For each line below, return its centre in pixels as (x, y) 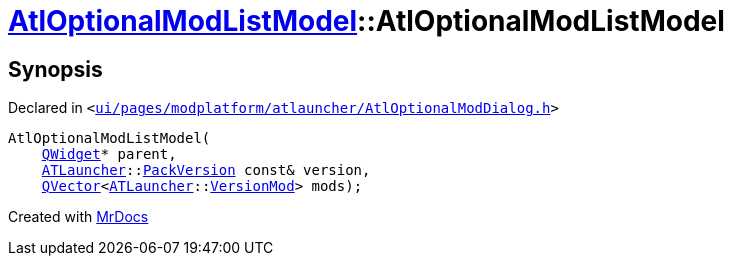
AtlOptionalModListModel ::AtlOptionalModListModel (366, 21)
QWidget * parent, (109, 154)
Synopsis (55, 69)
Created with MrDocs (78, 217)
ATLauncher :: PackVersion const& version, (206, 170)
